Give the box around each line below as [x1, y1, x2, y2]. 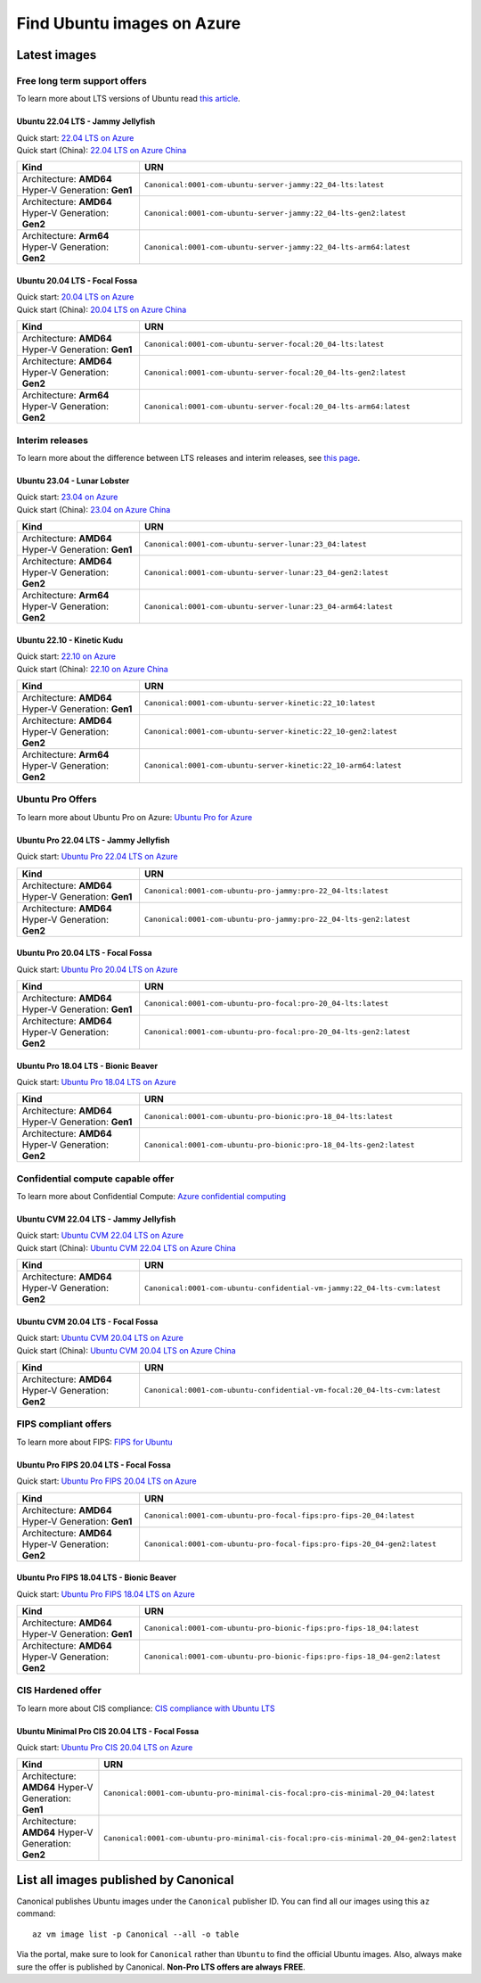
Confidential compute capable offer [16, 1173, 175, 1185]
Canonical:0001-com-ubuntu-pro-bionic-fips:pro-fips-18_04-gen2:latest [143, 1652, 441, 1662]
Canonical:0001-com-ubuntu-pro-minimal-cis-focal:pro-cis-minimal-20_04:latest [103, 1788, 436, 1798]
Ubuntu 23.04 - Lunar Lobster [16, 475, 130, 486]
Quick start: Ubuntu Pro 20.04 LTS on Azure [16, 964, 178, 975]
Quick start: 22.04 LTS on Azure [16, 132, 135, 143]
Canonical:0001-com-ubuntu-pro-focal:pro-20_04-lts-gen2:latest [143, 1027, 411, 1037]
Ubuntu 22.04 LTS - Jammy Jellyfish [16, 116, 156, 127]
